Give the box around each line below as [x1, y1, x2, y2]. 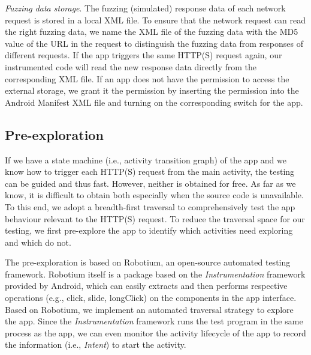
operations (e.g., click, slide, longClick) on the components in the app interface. [5, 291, 297, 304]
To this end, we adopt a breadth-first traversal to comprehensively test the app [5, 200, 295, 213]
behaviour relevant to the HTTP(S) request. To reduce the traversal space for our [5, 212, 305, 225]
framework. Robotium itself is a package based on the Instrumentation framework [5, 267, 306, 280]
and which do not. [5, 235, 71, 248]
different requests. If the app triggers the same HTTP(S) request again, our [5, 49, 282, 61]
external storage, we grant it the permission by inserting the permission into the [5, 84, 299, 97]
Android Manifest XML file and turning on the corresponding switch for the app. [5, 96, 303, 108]
